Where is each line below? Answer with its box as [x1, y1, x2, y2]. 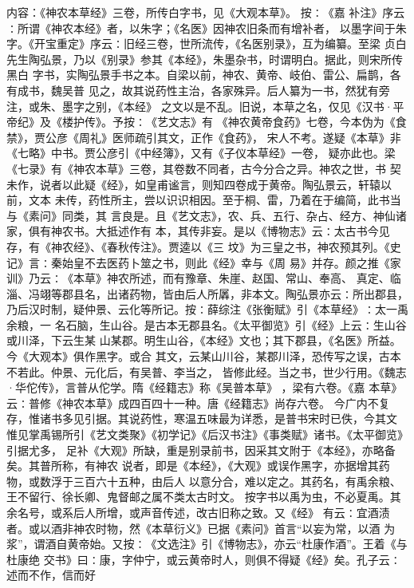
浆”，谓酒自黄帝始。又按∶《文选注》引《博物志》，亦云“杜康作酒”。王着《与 [6, 535, 408, 552]
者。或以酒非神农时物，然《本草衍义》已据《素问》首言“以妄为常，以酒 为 [6, 519, 396, 536]
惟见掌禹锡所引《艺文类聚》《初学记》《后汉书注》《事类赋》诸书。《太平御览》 [6, 426, 408, 443]
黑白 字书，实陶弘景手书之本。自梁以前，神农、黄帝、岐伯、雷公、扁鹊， [6, 66, 390, 83]
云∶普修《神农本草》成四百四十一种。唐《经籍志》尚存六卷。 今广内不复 [6, 394, 390, 411]
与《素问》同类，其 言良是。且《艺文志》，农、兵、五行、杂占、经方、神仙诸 [6, 207, 407, 223]
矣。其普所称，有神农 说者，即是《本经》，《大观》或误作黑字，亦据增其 [6, 457, 379, 474]
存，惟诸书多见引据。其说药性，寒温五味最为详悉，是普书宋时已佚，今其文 [6, 410, 397, 427]
